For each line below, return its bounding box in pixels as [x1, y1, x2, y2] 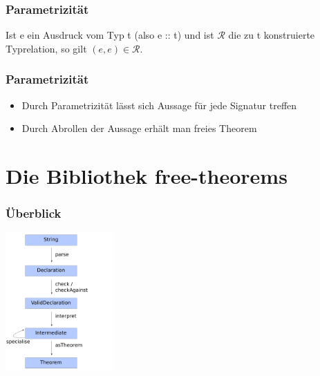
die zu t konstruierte [228, 28, 315, 42]
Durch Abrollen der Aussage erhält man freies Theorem [21, 121, 257, 135]
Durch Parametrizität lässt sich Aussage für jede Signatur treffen [21, 97, 297, 112]
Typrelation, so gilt [6, 41, 87, 55]
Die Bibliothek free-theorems [6, 162, 288, 189]
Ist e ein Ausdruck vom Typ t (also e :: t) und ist [6, 28, 214, 42]
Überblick [6, 205, 62, 222]
